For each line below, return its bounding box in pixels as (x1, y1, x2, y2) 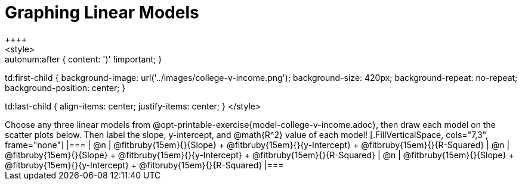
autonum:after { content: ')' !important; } (5, 54, 162, 64)
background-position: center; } (5, 82, 126, 93)
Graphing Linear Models (5, 2, 199, 23)
